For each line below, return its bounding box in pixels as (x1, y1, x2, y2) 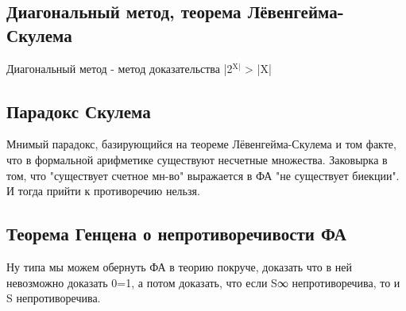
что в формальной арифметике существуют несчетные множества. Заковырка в (6, 151, 388, 167)
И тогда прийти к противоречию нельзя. (6, 182, 200, 199)
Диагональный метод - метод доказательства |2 (6, 60, 233, 76)
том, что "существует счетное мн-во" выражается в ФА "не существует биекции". (6, 167, 400, 183)
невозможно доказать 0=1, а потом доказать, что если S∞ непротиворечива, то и (6, 274, 400, 290)
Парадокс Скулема (6, 98, 151, 123)
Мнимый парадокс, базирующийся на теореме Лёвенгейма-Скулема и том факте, (6, 136, 396, 152)
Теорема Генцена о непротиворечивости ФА (6, 221, 346, 246)
